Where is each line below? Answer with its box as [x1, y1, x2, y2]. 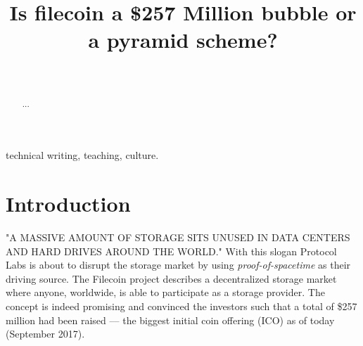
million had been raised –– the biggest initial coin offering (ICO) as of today [6, 312, 335, 327]
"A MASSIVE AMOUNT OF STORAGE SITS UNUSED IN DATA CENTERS [6, 230, 350, 245]
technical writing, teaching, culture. [6, 148, 159, 162]
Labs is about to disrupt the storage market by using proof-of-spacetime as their [6, 257, 351, 272]
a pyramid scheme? [88, 25, 278, 54]
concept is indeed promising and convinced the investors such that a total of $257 [6, 299, 357, 314]
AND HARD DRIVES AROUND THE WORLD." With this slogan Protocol [6, 243, 337, 258]
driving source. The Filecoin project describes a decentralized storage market [6, 271, 337, 286]
